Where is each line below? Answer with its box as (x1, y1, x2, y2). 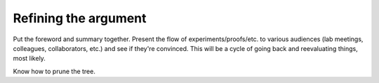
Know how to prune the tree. (13, 67, 96, 75)
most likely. (13, 54, 46, 63)
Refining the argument (13, 10, 147, 26)
